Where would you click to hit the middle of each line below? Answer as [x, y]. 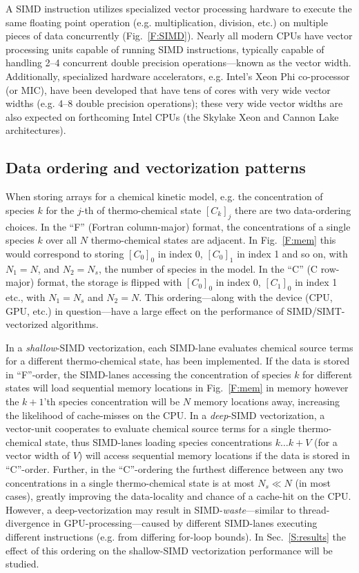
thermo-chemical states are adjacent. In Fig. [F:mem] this [213, 240]
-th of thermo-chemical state [141, 210]
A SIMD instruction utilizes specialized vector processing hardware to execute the [179, 8]
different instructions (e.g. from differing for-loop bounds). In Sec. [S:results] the [176, 536]
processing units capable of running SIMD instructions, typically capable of [165, 49]
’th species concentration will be [112, 401]
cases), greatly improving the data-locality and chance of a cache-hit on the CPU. [178, 496]
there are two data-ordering [293, 210]
